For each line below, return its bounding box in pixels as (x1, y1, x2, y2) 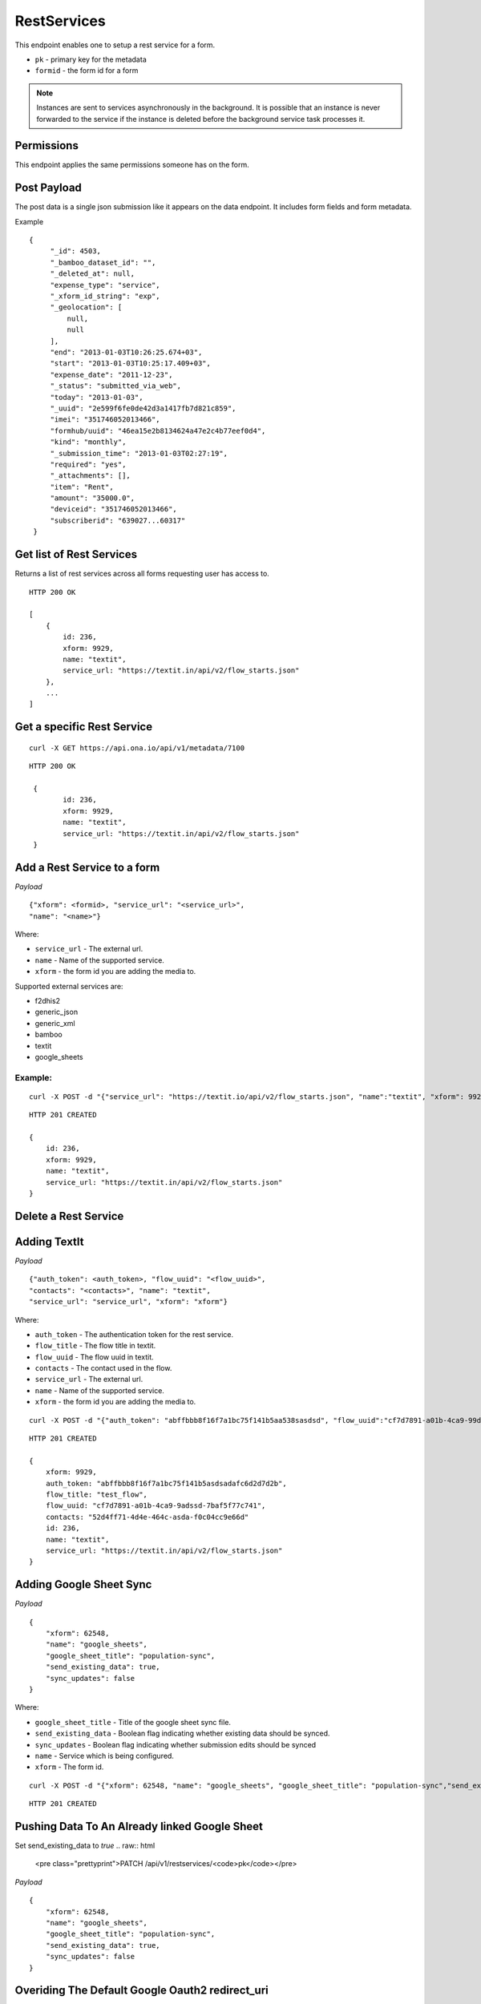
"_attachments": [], (50, 471, 131, 480)
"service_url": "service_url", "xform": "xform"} (29, 1297, 228, 1307)
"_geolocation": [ (50, 303, 123, 312)
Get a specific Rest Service (14, 720, 152, 733)
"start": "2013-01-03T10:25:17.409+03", (50, 359, 212, 368)
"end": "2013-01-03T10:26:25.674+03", (50, 348, 203, 357)
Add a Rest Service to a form (14, 860, 160, 874)
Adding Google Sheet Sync (14, 1578, 152, 1591)
